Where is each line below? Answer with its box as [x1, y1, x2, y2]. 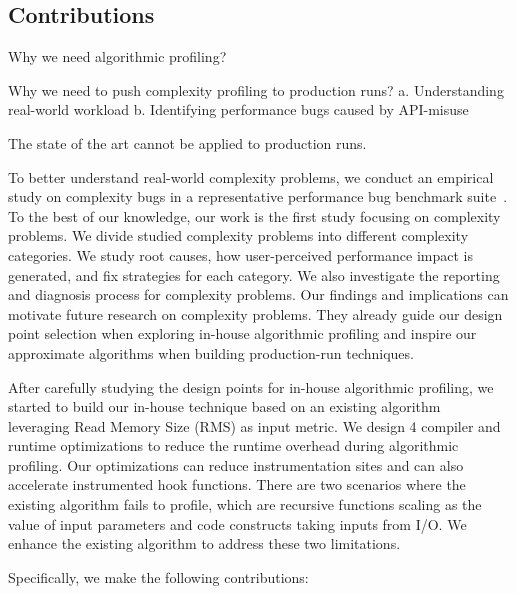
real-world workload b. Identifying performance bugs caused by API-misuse [8, 99, 469, 120]
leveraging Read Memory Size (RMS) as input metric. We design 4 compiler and [8, 415, 501, 436]
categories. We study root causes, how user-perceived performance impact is [8, 244, 473, 265]
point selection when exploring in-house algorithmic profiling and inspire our [8, 323, 477, 344]
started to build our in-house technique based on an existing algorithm [8, 396, 441, 417]
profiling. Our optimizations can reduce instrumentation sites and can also [8, 454, 464, 475]
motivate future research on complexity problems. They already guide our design [8, 303, 503, 324]
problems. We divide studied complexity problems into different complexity [8, 225, 469, 246]
